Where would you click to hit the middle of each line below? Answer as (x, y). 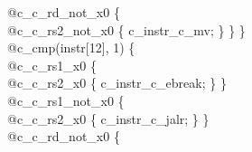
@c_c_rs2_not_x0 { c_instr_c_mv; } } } (126, 29)
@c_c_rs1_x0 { (52, 65)
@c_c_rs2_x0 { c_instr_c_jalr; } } (108, 118)
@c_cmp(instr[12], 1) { (71, 47)
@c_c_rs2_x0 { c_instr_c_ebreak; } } (117, 83)
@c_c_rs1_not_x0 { (66, 100)
